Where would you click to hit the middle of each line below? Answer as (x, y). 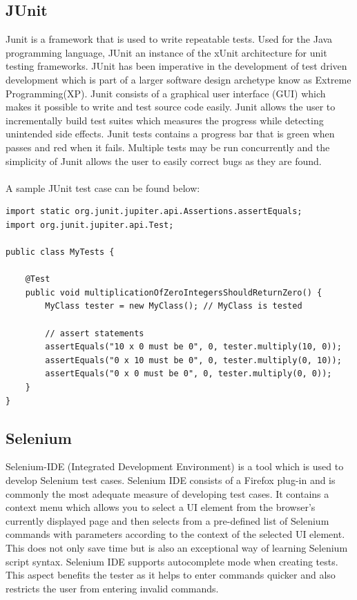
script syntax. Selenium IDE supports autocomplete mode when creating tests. (172, 561)
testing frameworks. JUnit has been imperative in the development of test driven (176, 66)
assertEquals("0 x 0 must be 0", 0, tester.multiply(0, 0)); (189, 374)
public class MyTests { (60, 252)
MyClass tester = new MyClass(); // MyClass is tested (174, 306)
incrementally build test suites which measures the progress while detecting (165, 120)
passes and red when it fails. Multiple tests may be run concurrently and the (168, 147)
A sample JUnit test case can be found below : (103, 187)
